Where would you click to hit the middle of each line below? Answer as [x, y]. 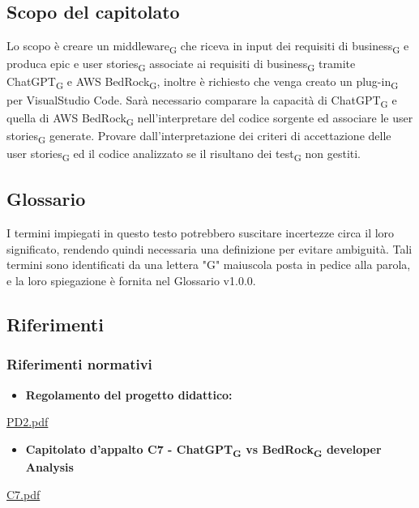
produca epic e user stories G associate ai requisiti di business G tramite [181, 65]
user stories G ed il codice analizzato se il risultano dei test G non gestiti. [184, 154]
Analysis [49, 466]
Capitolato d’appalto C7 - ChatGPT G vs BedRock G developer [203, 450]
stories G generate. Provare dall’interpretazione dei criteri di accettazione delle [199, 136]
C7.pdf [24, 494]
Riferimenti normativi [79, 364]
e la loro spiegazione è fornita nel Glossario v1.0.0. [131, 281]
